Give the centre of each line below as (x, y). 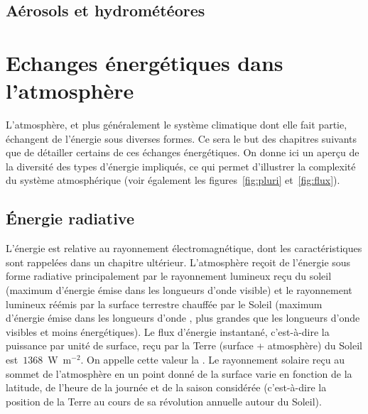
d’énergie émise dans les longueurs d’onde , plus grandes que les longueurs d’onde (183, 318)
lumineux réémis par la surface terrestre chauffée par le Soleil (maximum (164, 304)
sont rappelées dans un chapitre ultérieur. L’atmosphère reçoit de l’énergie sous (178, 262)
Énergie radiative (70, 218)
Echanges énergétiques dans (145, 62)
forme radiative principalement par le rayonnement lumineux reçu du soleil (169, 276)
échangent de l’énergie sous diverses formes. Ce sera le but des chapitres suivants (181, 138)
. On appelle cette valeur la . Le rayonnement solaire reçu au (212, 360)
